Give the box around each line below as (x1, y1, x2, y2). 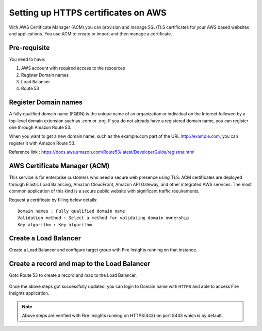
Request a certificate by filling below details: (9, 197, 98, 203)
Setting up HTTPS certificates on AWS (9, 7, 167, 18)
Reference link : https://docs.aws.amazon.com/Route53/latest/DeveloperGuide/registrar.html (9, 149, 195, 155)
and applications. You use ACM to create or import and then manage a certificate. (9, 31, 172, 36)
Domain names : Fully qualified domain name (17, 208, 126, 214)
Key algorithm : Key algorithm (17, 222, 92, 227)
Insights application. (9, 290, 49, 296)
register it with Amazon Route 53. (9, 140, 76, 146)
